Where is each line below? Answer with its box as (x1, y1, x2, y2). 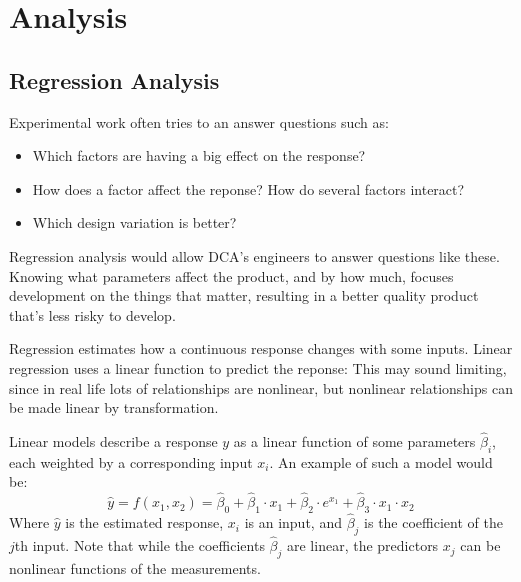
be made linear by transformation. (9, 397, 219, 418)
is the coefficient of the (364, 512, 503, 533)
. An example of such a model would (269, 451, 493, 472)
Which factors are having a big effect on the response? (32, 145, 366, 166)
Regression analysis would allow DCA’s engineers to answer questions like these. (9, 245, 500, 266)
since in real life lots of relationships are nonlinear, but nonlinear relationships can (9, 377, 513, 398)
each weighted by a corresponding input (9, 451, 253, 472)
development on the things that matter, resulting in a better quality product (9, 285, 479, 306)
